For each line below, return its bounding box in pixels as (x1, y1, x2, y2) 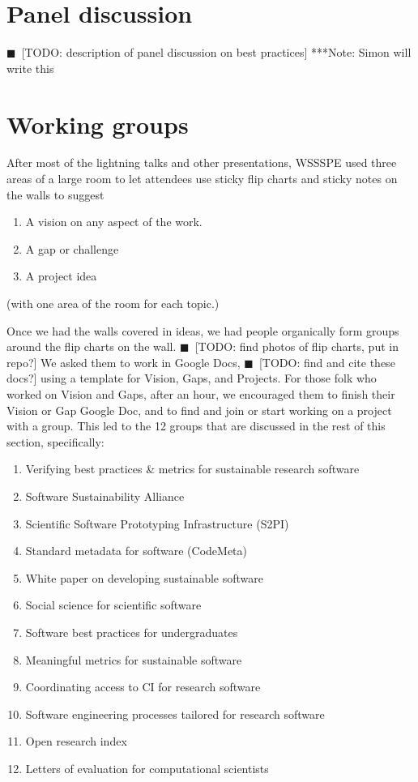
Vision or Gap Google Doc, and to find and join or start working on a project (6, 401, 392, 418)
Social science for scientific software (25, 596, 202, 613)
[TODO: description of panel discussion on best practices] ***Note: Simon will (21, 44, 412, 61)
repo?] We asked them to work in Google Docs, (6, 353, 241, 370)
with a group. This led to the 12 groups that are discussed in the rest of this (6, 417, 386, 434)
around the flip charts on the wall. (6, 338, 177, 355)
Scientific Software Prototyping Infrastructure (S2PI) (25, 515, 289, 532)
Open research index (25, 733, 127, 750)
